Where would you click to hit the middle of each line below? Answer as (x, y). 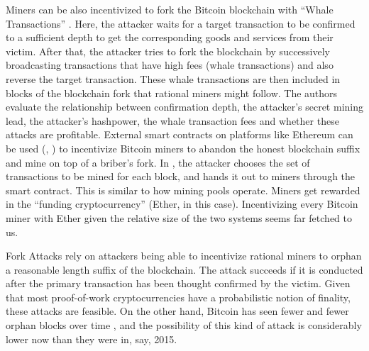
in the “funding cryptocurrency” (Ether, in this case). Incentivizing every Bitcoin (182, 204)
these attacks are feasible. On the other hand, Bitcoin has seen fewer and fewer (177, 311)
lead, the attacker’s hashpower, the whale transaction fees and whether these (172, 120)
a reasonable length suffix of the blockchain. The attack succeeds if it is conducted (184, 269)
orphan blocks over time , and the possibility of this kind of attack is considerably (184, 325)
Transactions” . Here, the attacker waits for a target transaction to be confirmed (181, 23)
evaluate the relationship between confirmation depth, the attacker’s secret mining (184, 107)
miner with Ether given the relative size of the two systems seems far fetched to (179, 217)
